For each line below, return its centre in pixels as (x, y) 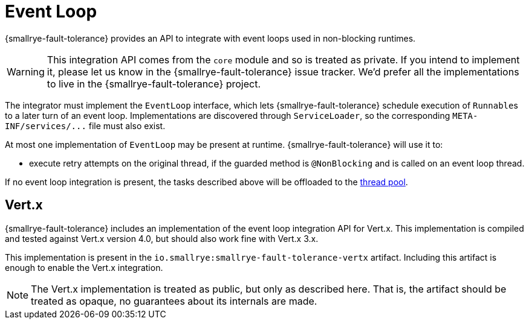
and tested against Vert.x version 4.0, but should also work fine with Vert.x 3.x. (162, 238)
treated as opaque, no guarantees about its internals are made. (174, 301)
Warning (26, 71)
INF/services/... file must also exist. (85, 125)
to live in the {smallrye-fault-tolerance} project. (154, 84)
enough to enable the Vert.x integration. (84, 267)
